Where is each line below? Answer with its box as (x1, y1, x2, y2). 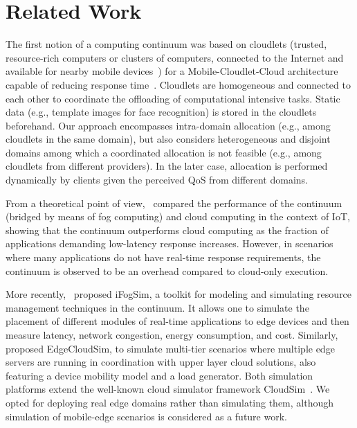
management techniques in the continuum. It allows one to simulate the (6, 300, 309, 314)
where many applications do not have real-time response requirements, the (6, 250, 321, 265)
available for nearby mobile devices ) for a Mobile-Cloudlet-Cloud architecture (6, 64, 338, 78)
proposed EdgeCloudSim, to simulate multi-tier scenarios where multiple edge (6, 341, 335, 355)
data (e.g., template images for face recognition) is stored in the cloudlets (6, 105, 317, 119)
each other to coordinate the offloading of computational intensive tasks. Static (6, 91, 340, 105)
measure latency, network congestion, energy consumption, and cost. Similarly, (6, 328, 338, 341)
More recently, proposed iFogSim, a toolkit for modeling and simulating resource (6, 287, 352, 301)
